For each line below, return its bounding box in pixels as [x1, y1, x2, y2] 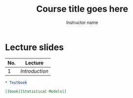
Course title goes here [36, 3, 129, 15]
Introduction [20, 67, 49, 74]
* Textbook [5, 80, 27, 85]
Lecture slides [5, 41, 64, 53]
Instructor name [66, 20, 99, 25]
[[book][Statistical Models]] [5, 89, 67, 94]
